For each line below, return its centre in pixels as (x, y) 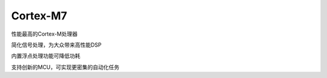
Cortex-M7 (39, 16)
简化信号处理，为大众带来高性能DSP (57, 45)
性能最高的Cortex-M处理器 (45, 34)
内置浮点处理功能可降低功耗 (46, 56)
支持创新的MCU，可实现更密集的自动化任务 (65, 67)
